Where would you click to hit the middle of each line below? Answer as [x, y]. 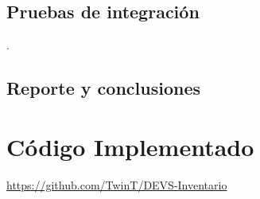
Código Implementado [130, 146]
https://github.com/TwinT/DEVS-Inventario [117, 184]
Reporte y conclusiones [103, 88]
